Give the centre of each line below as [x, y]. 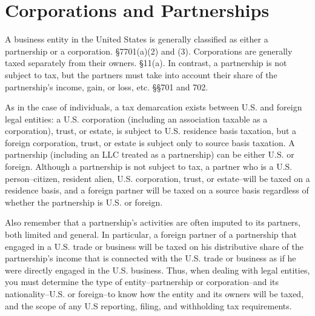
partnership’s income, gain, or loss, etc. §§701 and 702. [107, 86]
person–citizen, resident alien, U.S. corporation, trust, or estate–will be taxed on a [157, 178]
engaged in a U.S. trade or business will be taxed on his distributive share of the [154, 246]
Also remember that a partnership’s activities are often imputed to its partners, [153, 222]
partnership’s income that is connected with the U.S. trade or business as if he [151, 258]
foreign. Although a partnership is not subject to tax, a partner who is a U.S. [149, 166]
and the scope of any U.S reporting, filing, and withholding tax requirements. [148, 305]
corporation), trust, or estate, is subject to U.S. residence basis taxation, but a [151, 131]
